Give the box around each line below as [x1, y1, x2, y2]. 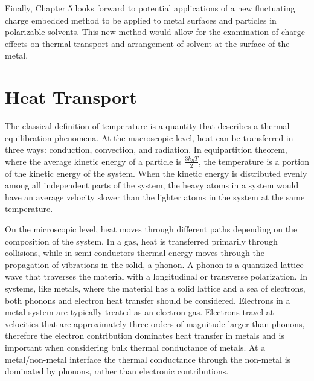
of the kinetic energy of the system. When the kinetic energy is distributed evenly [5, 167, 307, 179]
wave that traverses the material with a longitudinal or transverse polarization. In [5, 270, 308, 283]
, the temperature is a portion [198, 155, 309, 167]
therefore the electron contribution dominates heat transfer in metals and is [5, 329, 284, 342]
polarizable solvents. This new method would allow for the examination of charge [5, 25, 305, 38]
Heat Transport [5, 85, 137, 109]
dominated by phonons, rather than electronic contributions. [5, 365, 229, 377]
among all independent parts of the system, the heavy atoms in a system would [5, 179, 299, 191]
